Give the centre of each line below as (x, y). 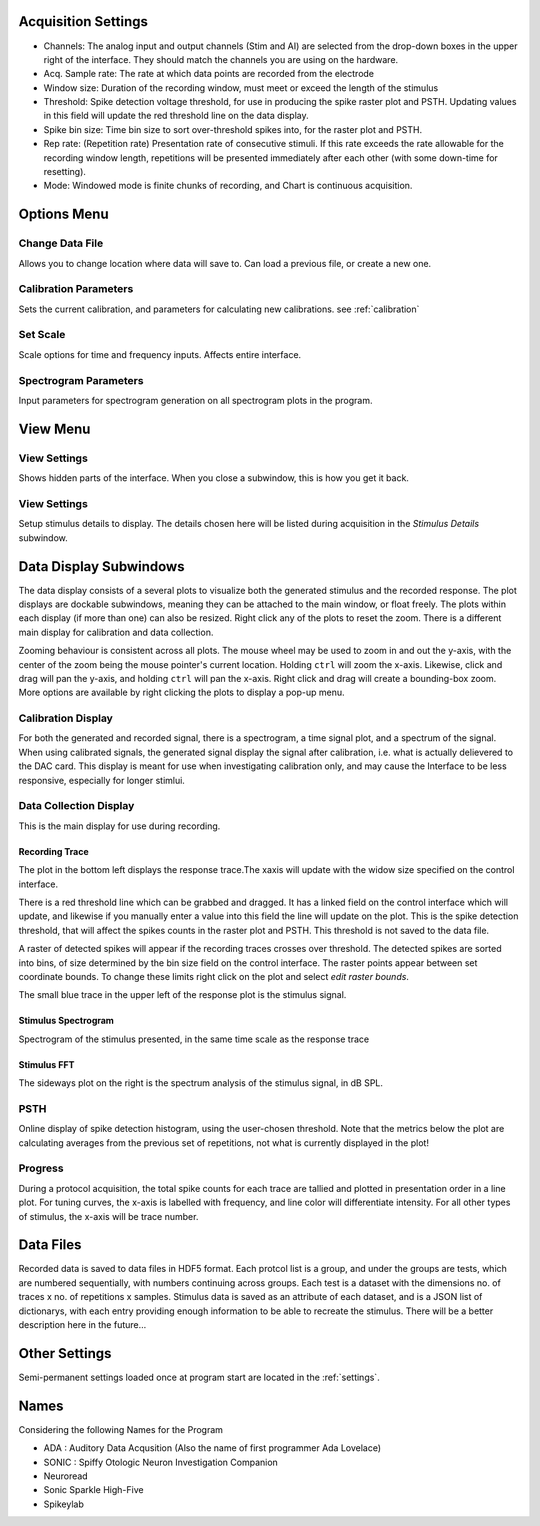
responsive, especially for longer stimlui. (101, 780)
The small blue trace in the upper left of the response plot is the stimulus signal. (182, 995)
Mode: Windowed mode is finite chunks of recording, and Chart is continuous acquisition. (228, 186)
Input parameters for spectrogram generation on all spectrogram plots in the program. (195, 400)
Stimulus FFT (46, 1064)
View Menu (54, 428)
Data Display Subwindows (101, 566)
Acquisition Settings (83, 21)
